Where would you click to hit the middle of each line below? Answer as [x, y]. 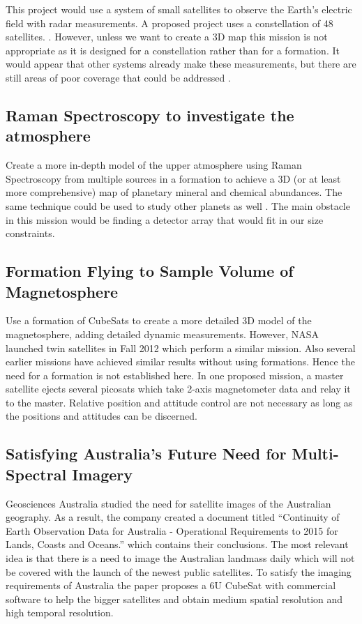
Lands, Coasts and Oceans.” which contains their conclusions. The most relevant [177, 544]
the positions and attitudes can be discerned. [101, 416]
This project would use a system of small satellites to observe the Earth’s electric [179, 9]
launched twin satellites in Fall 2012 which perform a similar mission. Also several [181, 348]
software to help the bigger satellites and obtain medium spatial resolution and [174, 599]
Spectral [36, 474]
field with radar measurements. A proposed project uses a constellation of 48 [169, 23]
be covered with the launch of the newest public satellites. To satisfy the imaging [179, 571]
